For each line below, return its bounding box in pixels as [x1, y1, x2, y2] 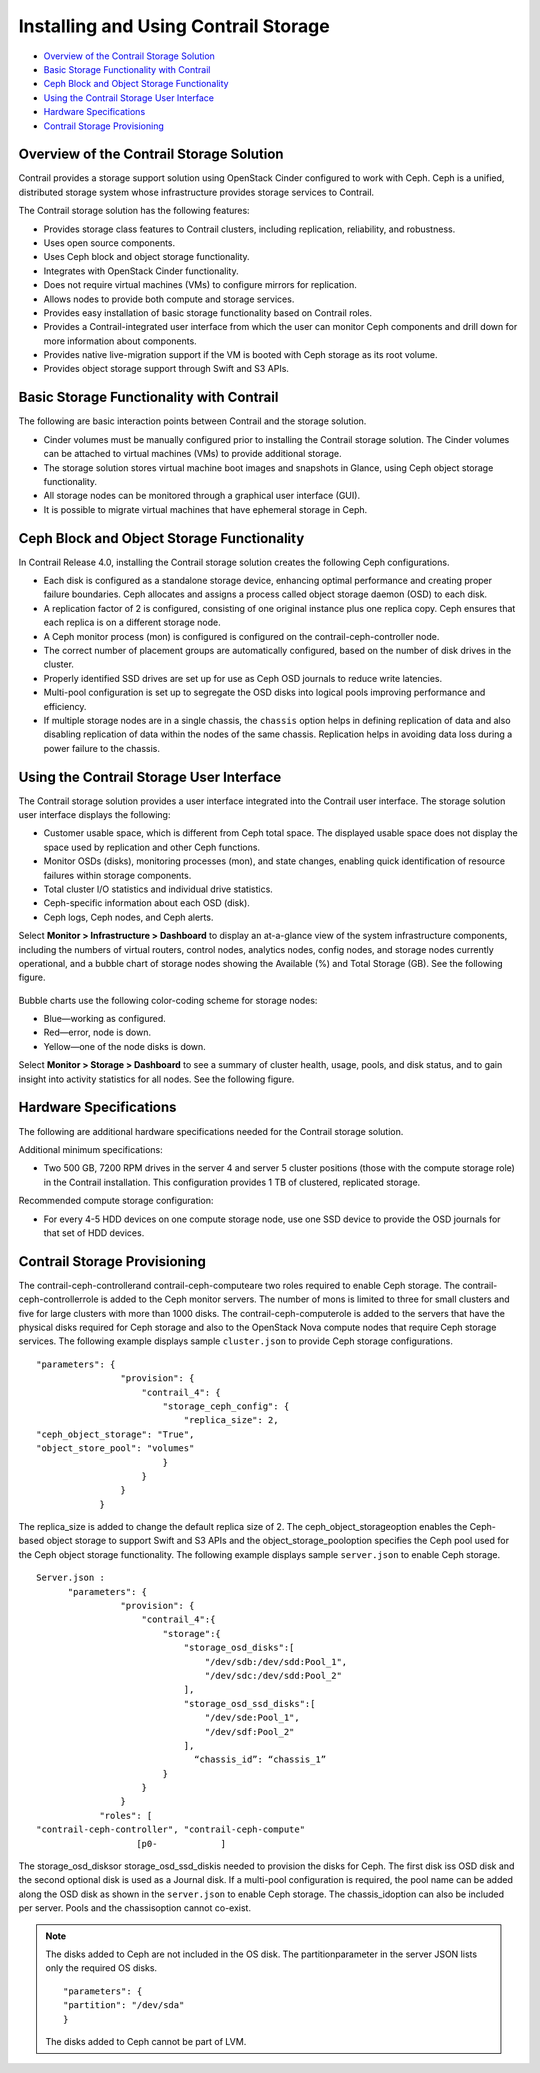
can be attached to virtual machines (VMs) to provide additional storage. [43, 448, 342, 460]
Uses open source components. [43, 236, 176, 249]
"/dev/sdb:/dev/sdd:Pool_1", [204, 1656, 348, 1667]
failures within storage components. [43, 869, 192, 881]
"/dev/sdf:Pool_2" [204, 1726, 295, 1737]
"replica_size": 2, [183, 1415, 279, 1426]
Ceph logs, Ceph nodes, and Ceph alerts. [43, 911, 214, 923]
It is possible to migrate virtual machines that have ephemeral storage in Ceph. [43, 503, 368, 515]
